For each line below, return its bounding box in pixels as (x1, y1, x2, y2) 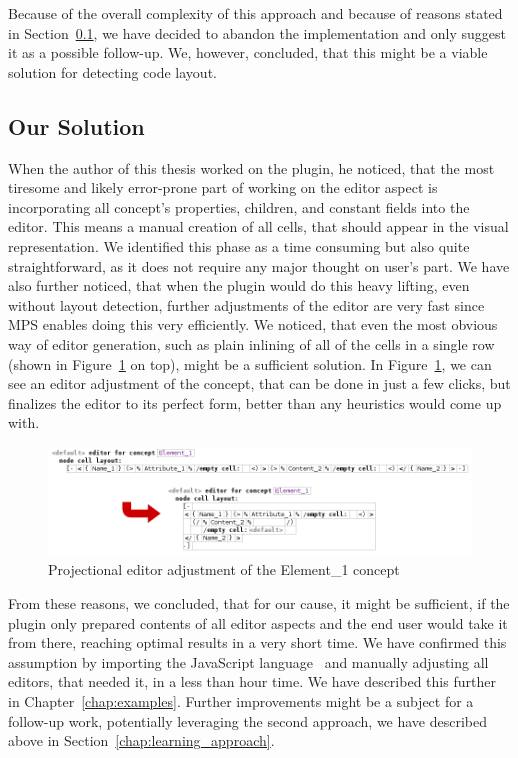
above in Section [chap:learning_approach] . (8, 730, 275, 751)
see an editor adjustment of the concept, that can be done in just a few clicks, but (8, 373, 511, 394)
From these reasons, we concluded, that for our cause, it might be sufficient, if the (8, 593, 510, 614)
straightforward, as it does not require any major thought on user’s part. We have (8, 255, 510, 276)
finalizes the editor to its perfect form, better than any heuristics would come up (8, 392, 502, 413)
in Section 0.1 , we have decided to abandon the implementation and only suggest (8, 22, 506, 43)
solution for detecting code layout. (8, 61, 217, 82)
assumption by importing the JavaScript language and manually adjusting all (8, 651, 489, 672)
